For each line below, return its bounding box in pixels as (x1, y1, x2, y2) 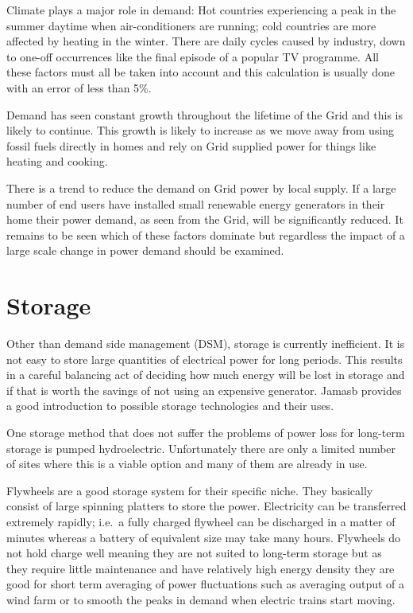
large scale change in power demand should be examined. (6, 242, 284, 259)
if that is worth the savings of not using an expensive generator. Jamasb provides (6, 381, 402, 398)
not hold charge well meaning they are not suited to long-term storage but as (6, 545, 382, 561)
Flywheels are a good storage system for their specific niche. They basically (6, 482, 373, 498)
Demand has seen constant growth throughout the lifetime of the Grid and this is (6, 106, 403, 123)
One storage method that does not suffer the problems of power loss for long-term (6, 424, 405, 440)
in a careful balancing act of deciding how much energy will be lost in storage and (6, 366, 405, 383)
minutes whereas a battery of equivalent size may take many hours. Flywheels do (6, 529, 401, 545)
